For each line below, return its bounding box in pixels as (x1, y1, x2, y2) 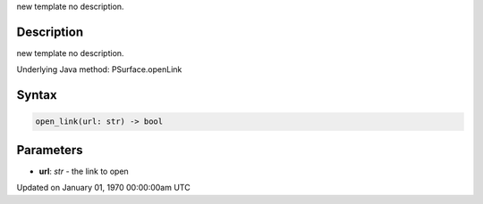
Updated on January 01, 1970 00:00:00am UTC (16, 183, 191, 193)
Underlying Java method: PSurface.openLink (16, 64, 182, 75)
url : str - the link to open (38, 166, 129, 176)
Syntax (16, 87, 57, 102)
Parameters (16, 143, 83, 158)
